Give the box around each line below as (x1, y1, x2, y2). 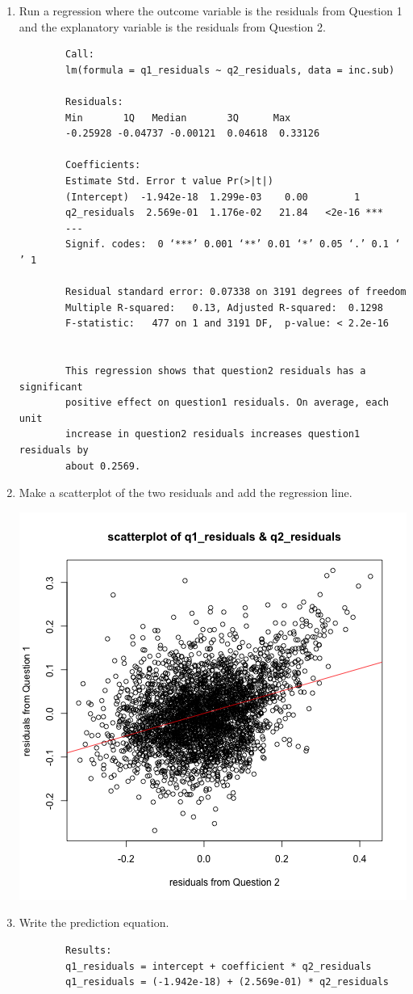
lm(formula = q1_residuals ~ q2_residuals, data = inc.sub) (65, 64, 395, 76)
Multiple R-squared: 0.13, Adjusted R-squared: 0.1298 (65, 301, 383, 314)
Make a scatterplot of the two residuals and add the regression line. (19, 484, 353, 501)
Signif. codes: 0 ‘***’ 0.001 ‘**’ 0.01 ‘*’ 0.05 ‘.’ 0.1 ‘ (65, 238, 401, 251)
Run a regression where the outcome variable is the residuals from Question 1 (19, 2, 403, 19)
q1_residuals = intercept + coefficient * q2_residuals (65, 960, 372, 972)
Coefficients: (65, 159, 141, 171)
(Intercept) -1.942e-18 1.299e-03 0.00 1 (65, 191, 361, 203)
